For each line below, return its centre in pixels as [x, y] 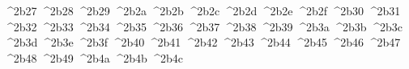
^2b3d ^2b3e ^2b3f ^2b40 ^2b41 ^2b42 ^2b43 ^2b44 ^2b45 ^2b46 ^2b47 [202, 42]
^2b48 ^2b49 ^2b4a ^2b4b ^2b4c [94, 57]
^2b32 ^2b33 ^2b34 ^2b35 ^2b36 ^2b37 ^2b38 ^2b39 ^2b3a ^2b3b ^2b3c [203, 26]
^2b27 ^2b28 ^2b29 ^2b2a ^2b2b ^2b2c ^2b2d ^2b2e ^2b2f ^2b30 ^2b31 [202, 10]
